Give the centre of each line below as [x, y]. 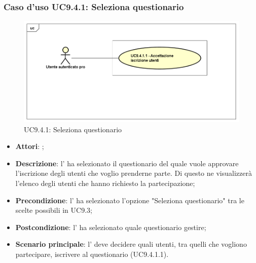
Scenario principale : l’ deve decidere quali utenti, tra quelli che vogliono [131, 244]
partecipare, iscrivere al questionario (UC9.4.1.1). [92, 254]
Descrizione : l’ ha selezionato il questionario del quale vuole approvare [127, 163]
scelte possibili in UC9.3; [54, 210]
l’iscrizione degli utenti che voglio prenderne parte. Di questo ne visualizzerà [134, 173]
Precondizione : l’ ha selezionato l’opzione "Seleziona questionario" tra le [130, 200]
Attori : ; [30, 146]
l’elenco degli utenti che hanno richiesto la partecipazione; [105, 183]
